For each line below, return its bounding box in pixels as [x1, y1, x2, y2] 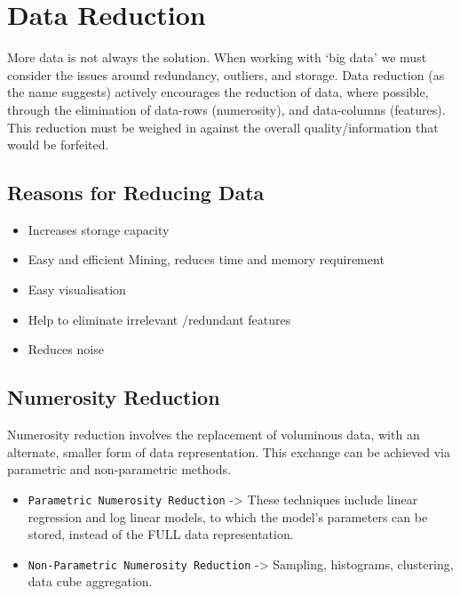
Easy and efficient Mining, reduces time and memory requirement [28, 250, 385, 269]
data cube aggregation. [28, 572, 153, 591]
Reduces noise [28, 340, 104, 358]
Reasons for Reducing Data [7, 179, 265, 206]
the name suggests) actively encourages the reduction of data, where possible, [7, 83, 429, 101]
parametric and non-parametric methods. [7, 460, 231, 479]
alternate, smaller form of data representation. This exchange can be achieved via [7, 442, 450, 461]
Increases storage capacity [28, 220, 170, 238]
